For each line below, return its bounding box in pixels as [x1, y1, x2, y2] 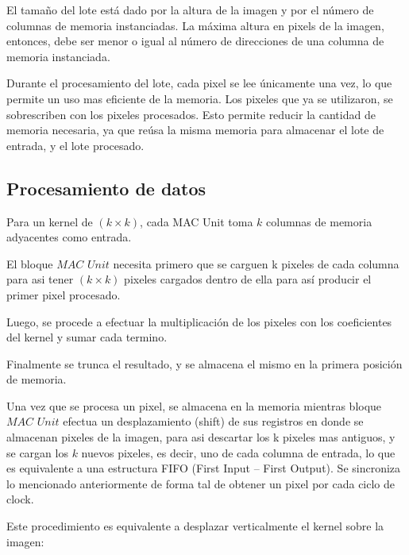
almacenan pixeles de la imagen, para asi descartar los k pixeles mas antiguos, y [6, 429, 395, 445]
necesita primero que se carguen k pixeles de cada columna [113, 255, 399, 272]
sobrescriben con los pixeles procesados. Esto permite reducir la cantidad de [6, 106, 376, 122]
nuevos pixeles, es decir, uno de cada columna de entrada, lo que [81, 444, 395, 461]
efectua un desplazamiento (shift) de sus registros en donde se [63, 413, 364, 430]
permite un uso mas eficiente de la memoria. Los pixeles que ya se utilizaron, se [6, 90, 393, 106]
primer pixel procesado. [6, 286, 121, 303]
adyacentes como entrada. [6, 229, 132, 245]
